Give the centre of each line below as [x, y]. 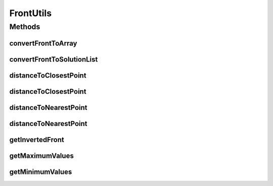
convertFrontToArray [43, 43]
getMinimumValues [41, 172]
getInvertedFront [37, 139]
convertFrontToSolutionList [54, 59]
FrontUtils [31, 13]
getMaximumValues [42, 156]
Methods [25, 27]
